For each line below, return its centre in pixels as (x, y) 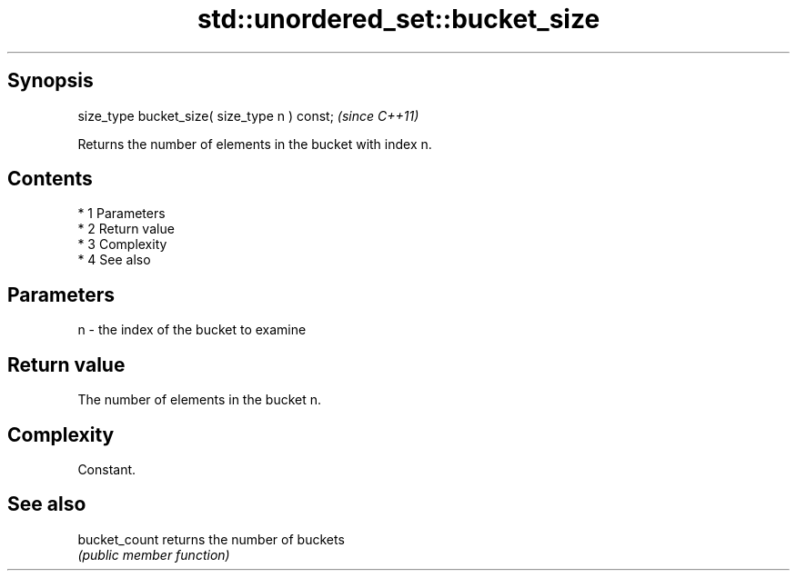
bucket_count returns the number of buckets (211, 539)
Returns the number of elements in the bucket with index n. (255, 144)
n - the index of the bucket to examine (192, 330)
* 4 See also (114, 260)
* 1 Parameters (121, 214)
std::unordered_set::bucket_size (398, 19)
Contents (50, 179)
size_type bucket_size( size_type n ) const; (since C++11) (248, 115)
